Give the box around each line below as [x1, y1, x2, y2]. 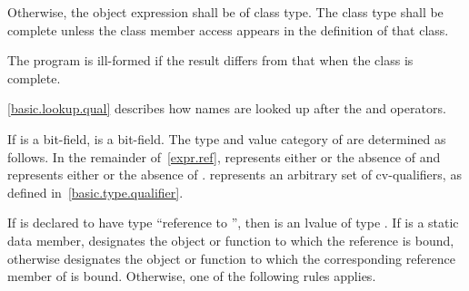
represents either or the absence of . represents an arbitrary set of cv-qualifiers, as [7, 165, 462, 184]
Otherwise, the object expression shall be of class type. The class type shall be [7, 3, 444, 21]
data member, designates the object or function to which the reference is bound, [7, 230, 454, 249]
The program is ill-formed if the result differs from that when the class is [7, 51, 414, 70]
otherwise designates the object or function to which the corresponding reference [7, 248, 455, 267]
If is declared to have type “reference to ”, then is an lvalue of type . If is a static [7, 213, 459, 232]
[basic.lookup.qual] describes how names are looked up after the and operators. [7, 99, 446, 118]
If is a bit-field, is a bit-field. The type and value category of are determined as [7, 129, 446, 148]
